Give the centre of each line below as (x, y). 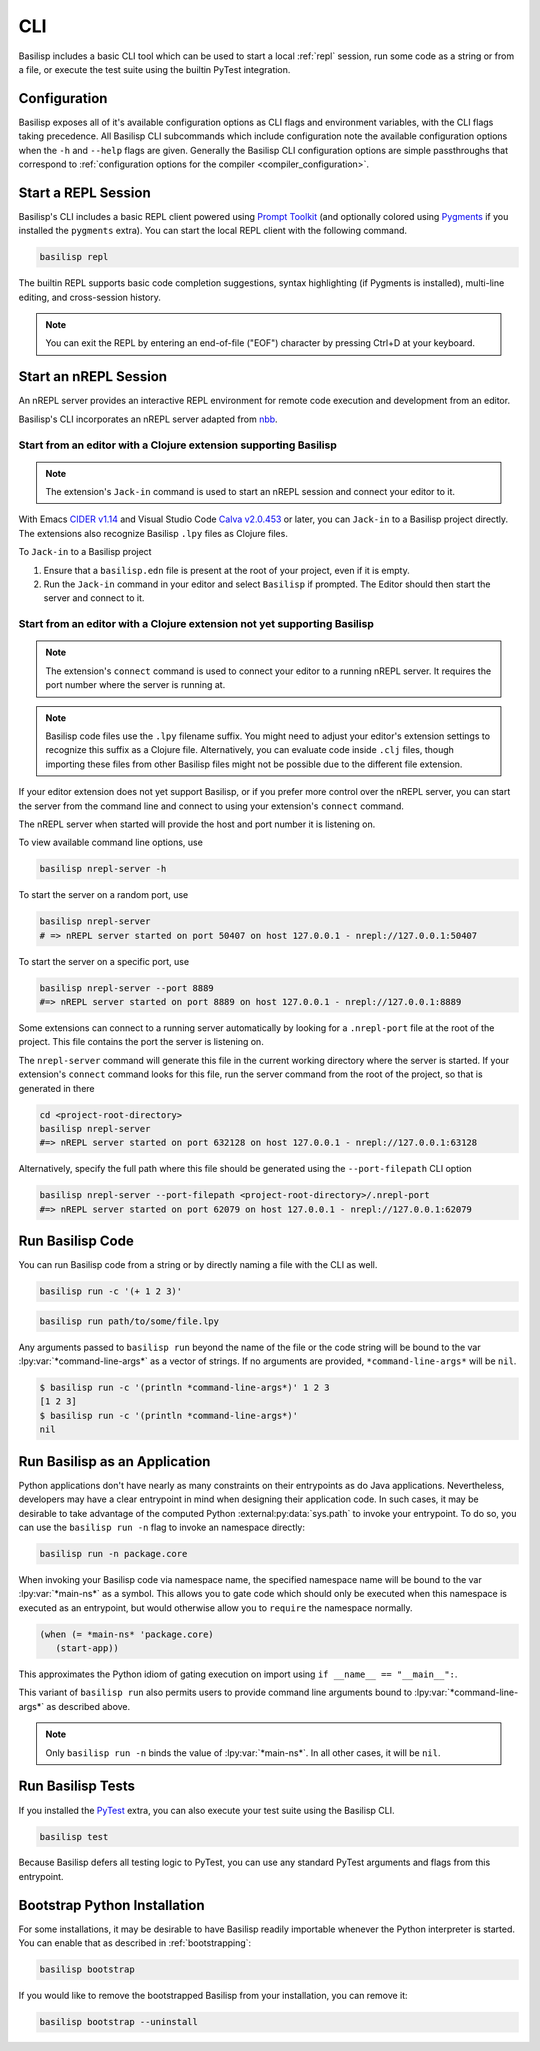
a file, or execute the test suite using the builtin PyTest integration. (154, 69)
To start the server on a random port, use (103, 895)
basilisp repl (74, 257)
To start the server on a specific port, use (104, 961)
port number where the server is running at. (135, 685)
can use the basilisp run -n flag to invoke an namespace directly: (161, 1527)
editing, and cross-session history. (90, 297)
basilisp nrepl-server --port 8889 (126, 988)
